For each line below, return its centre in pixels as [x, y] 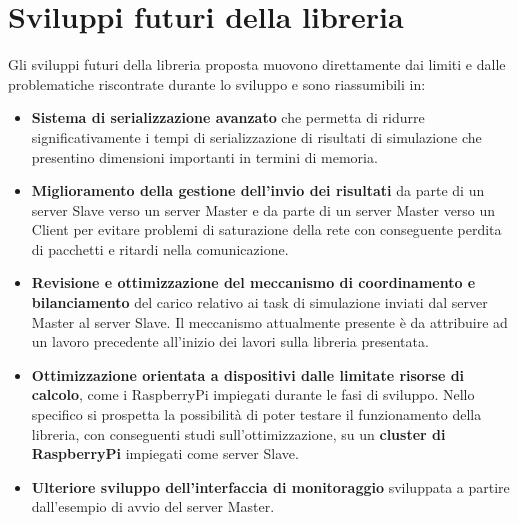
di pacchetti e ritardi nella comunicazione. [160, 248]
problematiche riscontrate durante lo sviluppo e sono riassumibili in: [217, 83]
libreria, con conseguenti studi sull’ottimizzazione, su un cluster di [238, 433]
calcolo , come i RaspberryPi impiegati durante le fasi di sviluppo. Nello [253, 394]
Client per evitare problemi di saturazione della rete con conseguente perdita [266, 229]
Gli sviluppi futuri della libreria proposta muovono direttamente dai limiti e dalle [257, 64]
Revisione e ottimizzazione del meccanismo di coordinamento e [253, 282]
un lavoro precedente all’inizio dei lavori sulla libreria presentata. [230, 341]
